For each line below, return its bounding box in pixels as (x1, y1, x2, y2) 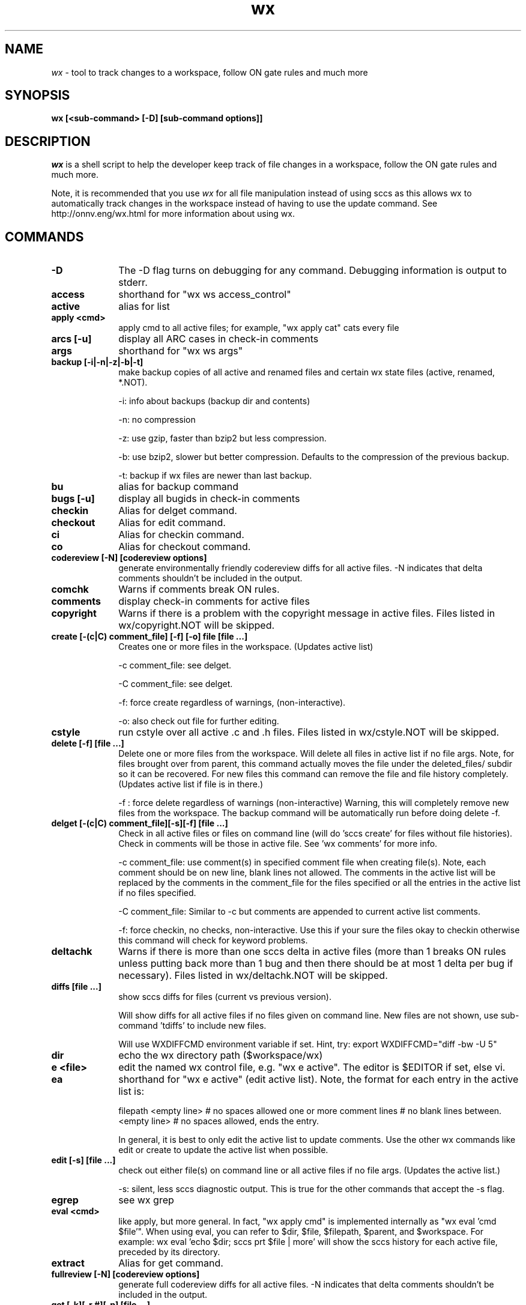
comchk (51, 583, 89, 596)
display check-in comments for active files (118, 595, 310, 608)
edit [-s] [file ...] (51, 1155, 116, 1166)
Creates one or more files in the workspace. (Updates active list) (118, 641, 373, 652)
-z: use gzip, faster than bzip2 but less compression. (118, 433, 327, 444)
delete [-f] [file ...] (51, 738, 124, 749)
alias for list (118, 300, 170, 313)
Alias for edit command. (118, 516, 226, 529)
